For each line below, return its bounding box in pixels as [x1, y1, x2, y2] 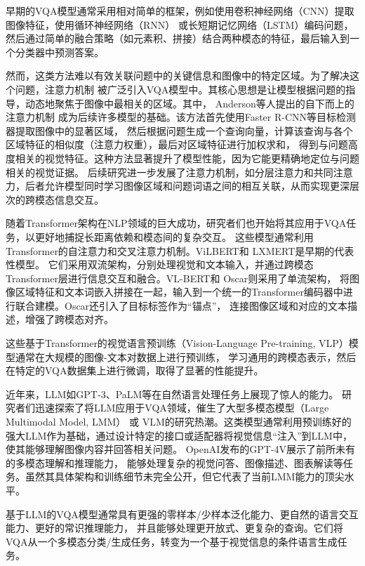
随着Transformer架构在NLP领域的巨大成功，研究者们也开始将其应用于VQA [6, 216, 347, 230]
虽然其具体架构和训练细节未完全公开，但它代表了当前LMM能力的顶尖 [25, 469, 345, 484]
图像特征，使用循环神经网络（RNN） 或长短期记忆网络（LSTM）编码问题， [6, 17, 354, 32]
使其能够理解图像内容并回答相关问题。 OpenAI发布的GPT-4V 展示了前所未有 [6, 442, 356, 456]
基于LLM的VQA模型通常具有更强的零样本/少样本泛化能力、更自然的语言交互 [6, 506, 359, 521]
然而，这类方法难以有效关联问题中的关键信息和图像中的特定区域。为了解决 [6, 68, 350, 83]
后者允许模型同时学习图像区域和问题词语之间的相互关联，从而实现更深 [25, 178, 350, 193]
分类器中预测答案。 [15, 44, 104, 59]
